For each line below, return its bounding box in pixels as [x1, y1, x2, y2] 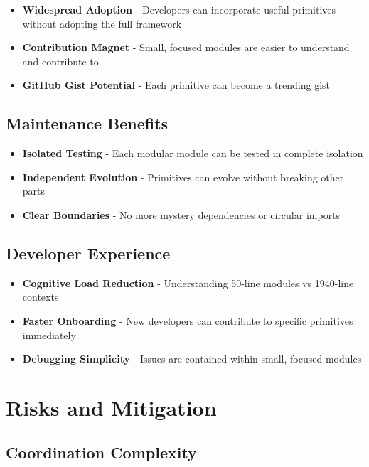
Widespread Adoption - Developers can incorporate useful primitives [22, 2, 336, 16]
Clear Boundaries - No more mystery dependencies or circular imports [22, 207, 341, 222]
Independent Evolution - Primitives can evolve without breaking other [22, 169, 344, 184]
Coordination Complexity [6, 441, 197, 463]
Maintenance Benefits [6, 112, 169, 134]
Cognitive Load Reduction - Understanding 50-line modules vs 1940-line [22, 275, 354, 290]
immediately [22, 327, 76, 342]
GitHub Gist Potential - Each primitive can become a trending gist [22, 77, 330, 92]
